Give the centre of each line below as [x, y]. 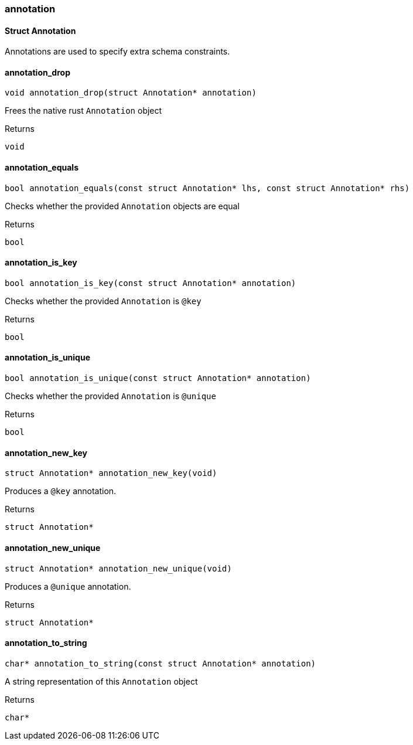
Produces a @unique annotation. [68, 586]
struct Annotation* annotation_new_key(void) [111, 473]
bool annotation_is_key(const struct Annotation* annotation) [151, 283]
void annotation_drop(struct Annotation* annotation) [131, 93]
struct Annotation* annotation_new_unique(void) [118, 568]
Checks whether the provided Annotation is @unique [110, 396]
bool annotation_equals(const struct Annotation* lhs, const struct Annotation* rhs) [207, 188]
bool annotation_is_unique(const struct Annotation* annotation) [158, 378]
